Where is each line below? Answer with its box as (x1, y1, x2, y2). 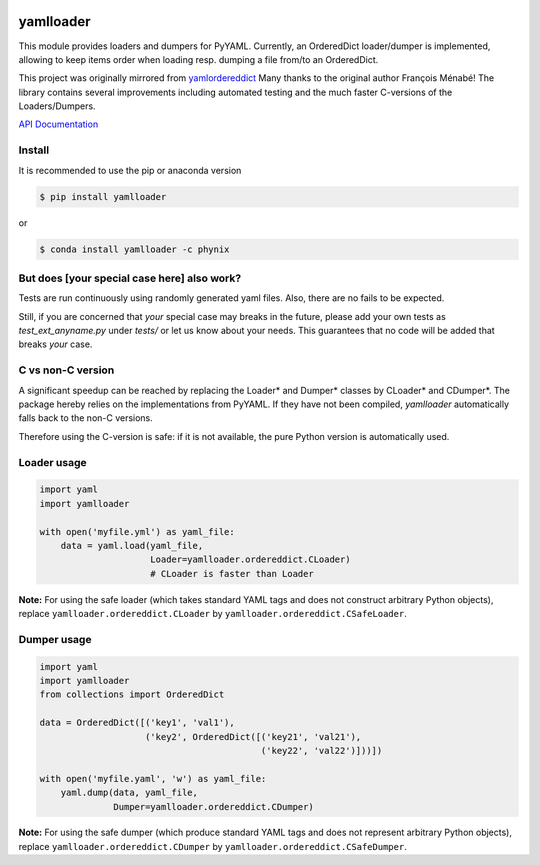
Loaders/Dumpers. (18, 100, 96, 112)
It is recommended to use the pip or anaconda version (18, 164, 242, 176)
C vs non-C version (18, 363, 115, 377)
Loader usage (18, 455, 87, 469)
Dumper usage (18, 632, 92, 646)
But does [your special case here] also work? (18, 271, 242, 285)
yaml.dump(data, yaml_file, (60, 787, 199, 799)
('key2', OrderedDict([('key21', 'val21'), (145, 731, 362, 742)
